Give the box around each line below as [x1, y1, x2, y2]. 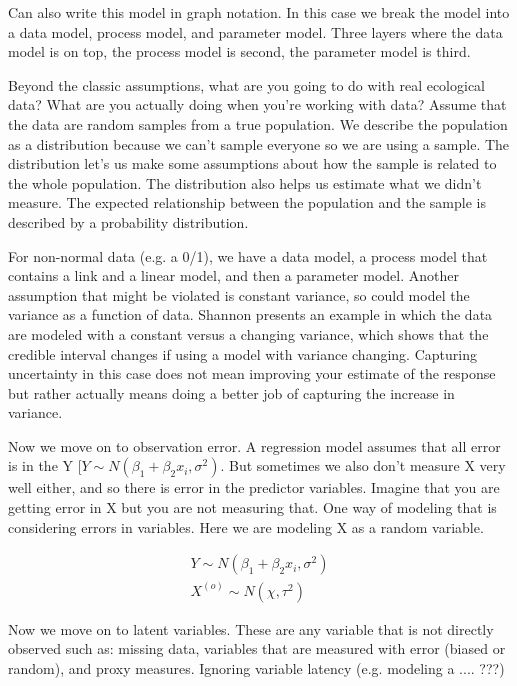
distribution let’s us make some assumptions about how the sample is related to [8, 153, 497, 174]
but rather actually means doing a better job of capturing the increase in [8, 382, 455, 403]
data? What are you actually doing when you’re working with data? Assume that [8, 94, 507, 115]
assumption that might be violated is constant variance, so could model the [8, 284, 470, 305]
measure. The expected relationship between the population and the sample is [8, 192, 486, 213]
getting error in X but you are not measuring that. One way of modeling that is [8, 497, 497, 518]
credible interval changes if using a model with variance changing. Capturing [8, 343, 477, 364]
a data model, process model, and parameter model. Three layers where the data [8, 21, 503, 42]
